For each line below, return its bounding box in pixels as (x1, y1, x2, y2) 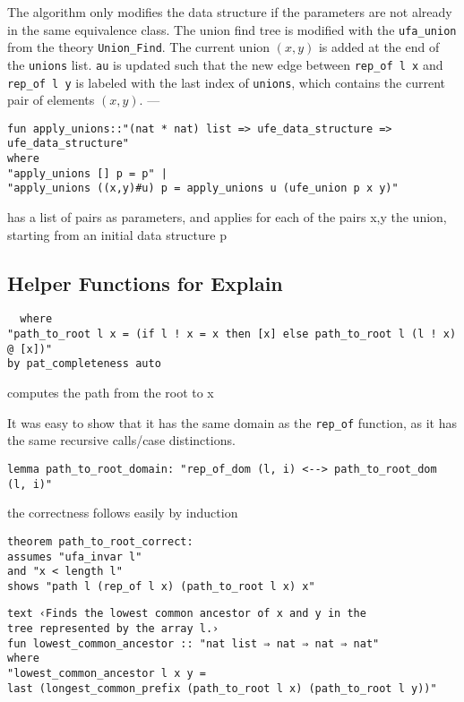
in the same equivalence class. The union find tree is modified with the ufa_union (7, 20, 457, 39)
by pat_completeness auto (7, 357, 161, 371)
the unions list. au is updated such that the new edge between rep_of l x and (7, 55, 443, 73)
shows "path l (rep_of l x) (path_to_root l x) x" (7, 579, 315, 593)
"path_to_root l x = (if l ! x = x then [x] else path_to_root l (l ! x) (7, 328, 457, 341)
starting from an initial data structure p (7, 225, 227, 244)
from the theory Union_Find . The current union (7, 38, 271, 56)
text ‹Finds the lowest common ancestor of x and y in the (7, 607, 366, 621)
